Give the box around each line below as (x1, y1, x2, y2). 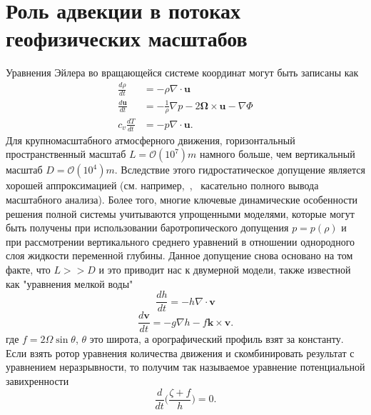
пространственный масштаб (6, 146, 126, 161)
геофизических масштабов (6, 24, 248, 53)
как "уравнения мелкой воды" (6, 276, 133, 291)
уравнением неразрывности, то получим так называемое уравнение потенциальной (6, 359, 365, 374)
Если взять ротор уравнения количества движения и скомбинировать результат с (6, 345, 355, 360)
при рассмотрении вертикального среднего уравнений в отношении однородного (6, 234, 355, 249)
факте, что (6, 261, 51, 276)
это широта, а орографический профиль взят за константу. (89, 331, 344, 346)
